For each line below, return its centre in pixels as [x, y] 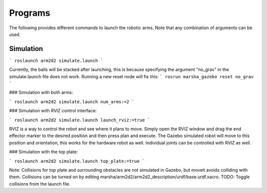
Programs [30, 13]
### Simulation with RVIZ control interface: [53, 111]
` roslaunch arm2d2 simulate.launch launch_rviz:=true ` [80, 120]
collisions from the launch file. [40, 184]
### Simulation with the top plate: [44, 152]
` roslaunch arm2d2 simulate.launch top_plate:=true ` [77, 161]
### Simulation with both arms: [41, 93]
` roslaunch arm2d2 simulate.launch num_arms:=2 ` [72, 102]
